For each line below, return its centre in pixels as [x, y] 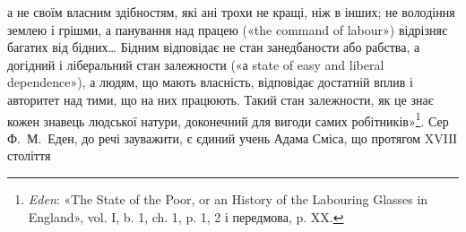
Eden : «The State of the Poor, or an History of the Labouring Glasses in [228, 199]
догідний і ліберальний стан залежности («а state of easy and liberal [196, 64]
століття [29, 155]
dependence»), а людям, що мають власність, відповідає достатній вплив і [210, 82]
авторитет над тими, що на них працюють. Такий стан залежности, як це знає [220, 99]
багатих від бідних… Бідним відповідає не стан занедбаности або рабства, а [214, 47]
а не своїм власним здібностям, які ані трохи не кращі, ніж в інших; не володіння [231, 12]
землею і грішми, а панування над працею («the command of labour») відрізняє [227, 29]
